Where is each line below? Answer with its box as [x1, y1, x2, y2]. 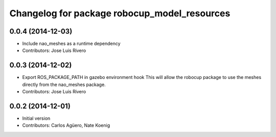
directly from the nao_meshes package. [22, 81, 106, 88]
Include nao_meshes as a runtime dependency [22, 41, 121, 47]
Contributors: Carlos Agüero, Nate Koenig [22, 122, 110, 128]
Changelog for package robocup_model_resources [9, 8, 231, 19]
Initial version [22, 115, 51, 122]
